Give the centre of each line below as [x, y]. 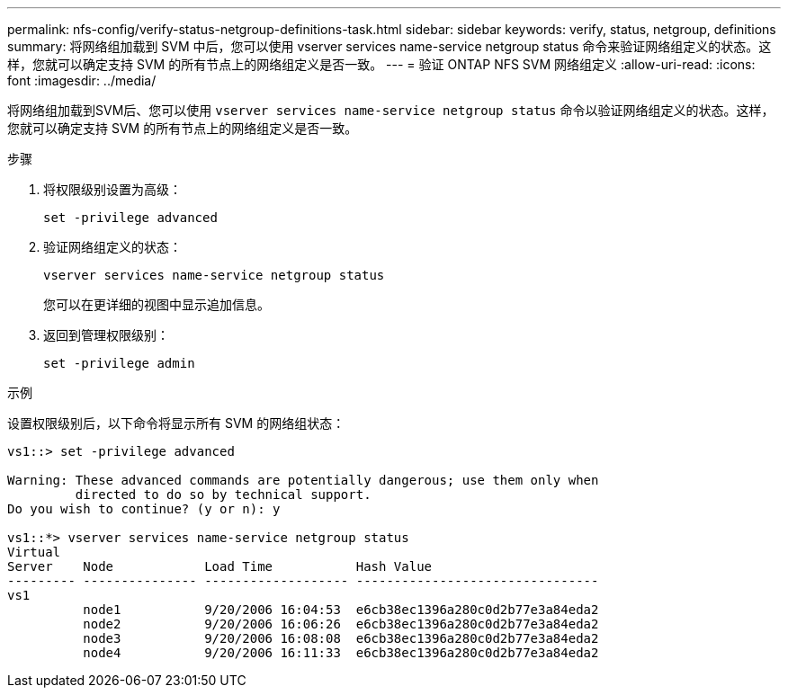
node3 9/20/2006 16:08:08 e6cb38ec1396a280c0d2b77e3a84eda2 [341, 638]
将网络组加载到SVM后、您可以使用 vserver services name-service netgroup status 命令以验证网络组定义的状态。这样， [391, 110]
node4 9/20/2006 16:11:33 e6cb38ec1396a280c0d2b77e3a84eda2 [341, 653]
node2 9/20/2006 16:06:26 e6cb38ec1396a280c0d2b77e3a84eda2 [341, 624]
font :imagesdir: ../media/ [82, 80]
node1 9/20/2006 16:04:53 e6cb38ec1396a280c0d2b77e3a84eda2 [341, 610]
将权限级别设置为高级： [112, 189]
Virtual [34, 552]
